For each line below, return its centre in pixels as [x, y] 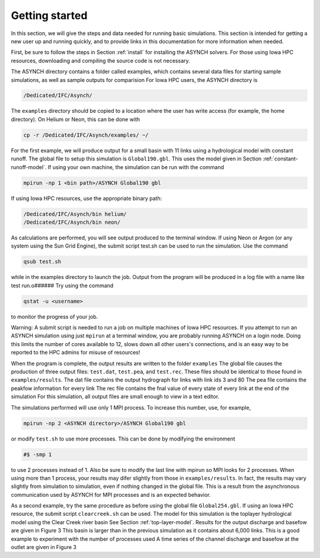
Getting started [49, 15]
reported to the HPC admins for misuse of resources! [76, 353]
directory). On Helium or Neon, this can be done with [76, 119]
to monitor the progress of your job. [54, 316]
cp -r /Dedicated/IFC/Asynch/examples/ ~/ [86, 135]
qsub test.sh [42, 262]
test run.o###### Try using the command [62, 286]
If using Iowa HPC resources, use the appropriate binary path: [87, 198]
